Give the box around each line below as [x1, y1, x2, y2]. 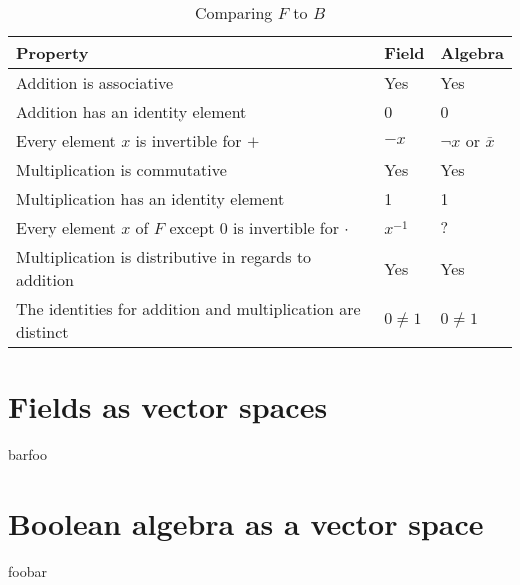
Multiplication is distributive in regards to [16, 245, 312, 268]
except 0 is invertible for [169, 216, 339, 239]
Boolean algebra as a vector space [8, 502, 484, 543]
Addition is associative [16, 71, 174, 94]
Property [16, 41, 89, 64]
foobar [8, 560, 47, 581]
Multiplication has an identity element [16, 187, 285, 210]
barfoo [8, 444, 47, 465]
